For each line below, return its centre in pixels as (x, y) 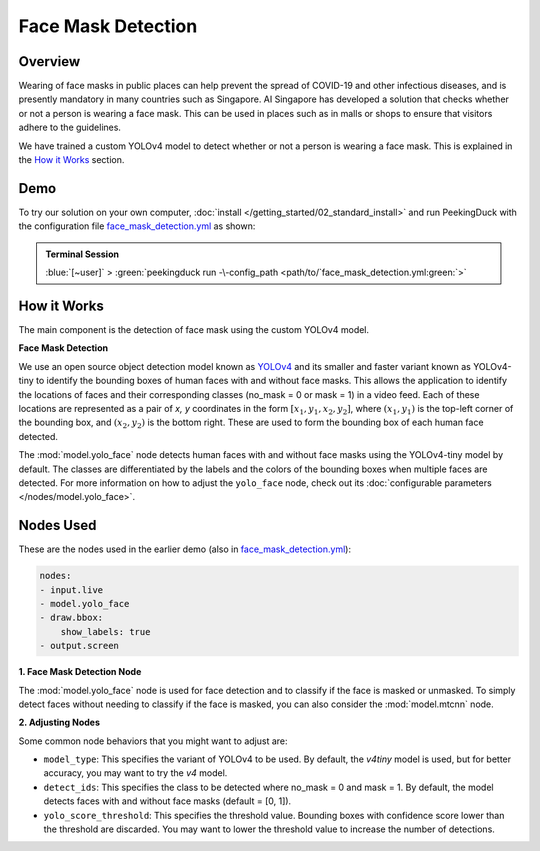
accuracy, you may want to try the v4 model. (135, 773)
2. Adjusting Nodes (59, 722)
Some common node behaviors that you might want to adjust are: (153, 741)
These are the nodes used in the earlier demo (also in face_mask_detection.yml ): (185, 549)
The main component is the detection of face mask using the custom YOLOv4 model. (194, 329)
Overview (49, 61)
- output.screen (79, 646)
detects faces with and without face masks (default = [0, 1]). (167, 801)
